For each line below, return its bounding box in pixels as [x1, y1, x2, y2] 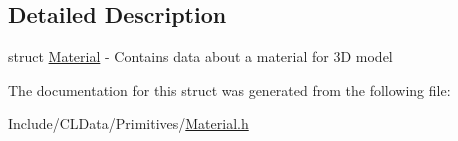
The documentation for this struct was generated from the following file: [8, 79, 451, 100]
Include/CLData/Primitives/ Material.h [8, 113, 249, 134]
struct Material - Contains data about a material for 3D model [8, 46, 393, 67]
